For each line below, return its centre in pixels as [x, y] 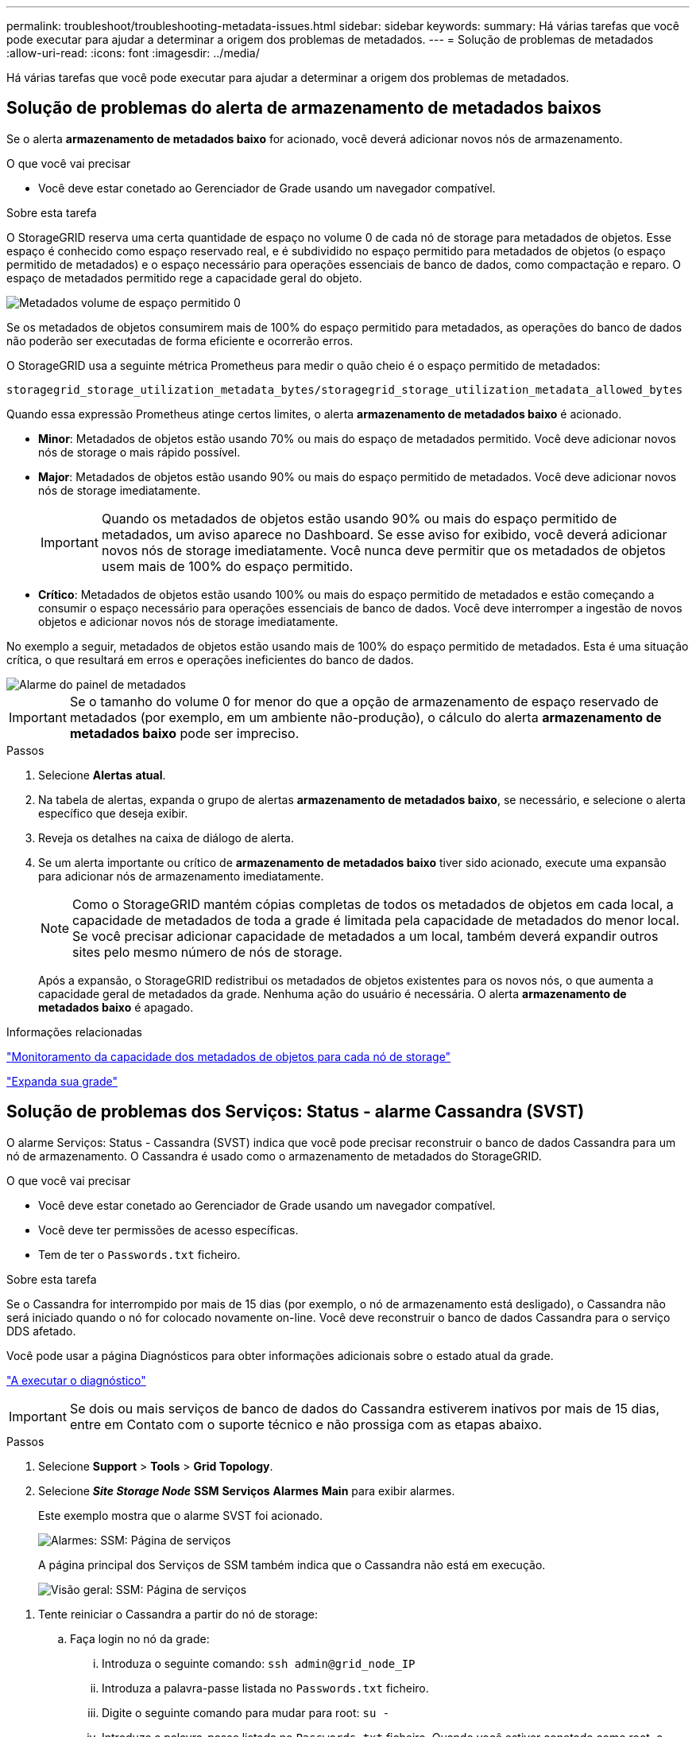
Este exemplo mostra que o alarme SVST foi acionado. [180, 1515]
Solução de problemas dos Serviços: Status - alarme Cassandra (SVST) [296, 1112]
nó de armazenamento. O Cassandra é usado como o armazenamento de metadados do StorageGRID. [274, 1156]
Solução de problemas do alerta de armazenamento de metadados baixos [304, 108]
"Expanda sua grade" [62, 1081]
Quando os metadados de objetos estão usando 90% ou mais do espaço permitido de [359, 518]
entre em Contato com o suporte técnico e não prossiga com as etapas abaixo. [306, 1424]
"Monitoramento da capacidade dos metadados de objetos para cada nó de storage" [229, 1056]
